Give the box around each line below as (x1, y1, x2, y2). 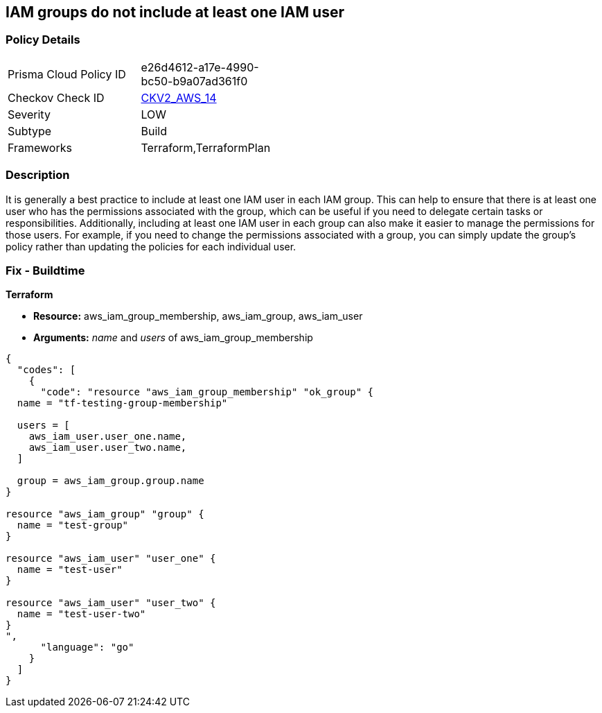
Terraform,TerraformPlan (141, 140, 271, 155)
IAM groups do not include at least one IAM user (6, 3, 344, 21)
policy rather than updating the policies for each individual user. (6, 240, 296, 252)
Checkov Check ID (8, 90, 105, 105)
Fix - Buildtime (6, 263, 85, 277)
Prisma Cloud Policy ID (8, 67, 126, 81)
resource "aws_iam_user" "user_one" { (6, 553, 216, 565)
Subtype (8, 123, 52, 138)
